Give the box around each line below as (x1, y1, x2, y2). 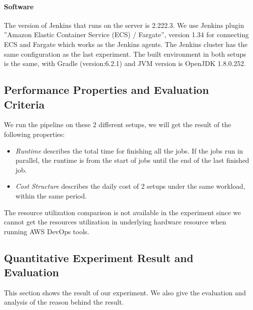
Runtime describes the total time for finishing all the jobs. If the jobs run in (15, 145, 243, 155)
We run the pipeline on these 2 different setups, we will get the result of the (4, 119, 231, 130)
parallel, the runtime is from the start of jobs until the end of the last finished (15, 155, 250, 165)
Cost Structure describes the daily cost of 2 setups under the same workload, (15, 181, 246, 191)
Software (4, 1, 34, 11)
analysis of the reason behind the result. (4, 297, 124, 307)
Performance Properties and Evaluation (4, 82, 209, 97)
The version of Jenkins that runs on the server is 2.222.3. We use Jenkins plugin (4, 20, 244, 30)
